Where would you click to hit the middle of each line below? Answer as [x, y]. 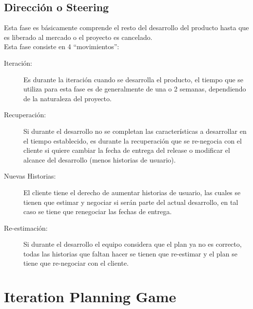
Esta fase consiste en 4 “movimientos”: [62, 46]
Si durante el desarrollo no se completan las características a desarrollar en [135, 131]
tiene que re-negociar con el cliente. [76, 263]
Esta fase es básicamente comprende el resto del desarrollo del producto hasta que [126, 27]
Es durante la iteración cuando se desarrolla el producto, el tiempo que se [134, 79]
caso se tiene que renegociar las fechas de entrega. [98, 211]
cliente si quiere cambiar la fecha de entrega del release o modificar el [127, 150]
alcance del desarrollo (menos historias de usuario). [100, 159]
